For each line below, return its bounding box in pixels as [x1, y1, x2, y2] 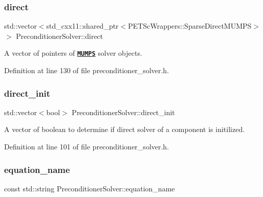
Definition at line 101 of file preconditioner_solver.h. [4, 141, 169, 152]
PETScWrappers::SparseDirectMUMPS [128, 20, 252, 31]
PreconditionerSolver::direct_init [72, 106, 175, 117]
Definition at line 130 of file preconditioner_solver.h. [4, 65, 169, 76]
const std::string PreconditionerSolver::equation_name [4, 183, 175, 193]
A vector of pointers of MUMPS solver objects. [4, 48, 142, 58]
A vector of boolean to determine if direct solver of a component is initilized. [4, 124, 245, 135]
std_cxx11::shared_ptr [46, 20, 119, 31]
